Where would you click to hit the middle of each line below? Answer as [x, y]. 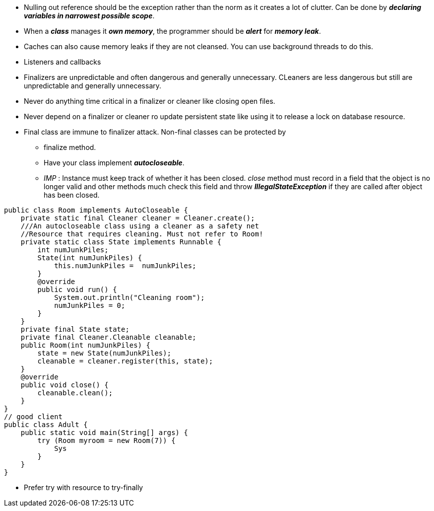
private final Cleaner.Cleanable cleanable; [108, 337]
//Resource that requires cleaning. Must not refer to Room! [142, 234]
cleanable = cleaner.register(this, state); [125, 361]
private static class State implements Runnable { [121, 242]
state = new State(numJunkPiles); [104, 353]
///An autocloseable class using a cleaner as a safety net [140, 226]
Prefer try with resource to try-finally [84, 487]
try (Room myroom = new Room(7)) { [106, 440]
